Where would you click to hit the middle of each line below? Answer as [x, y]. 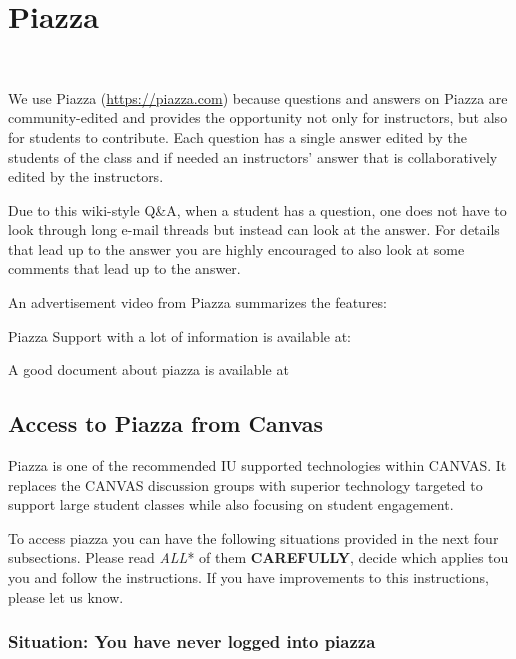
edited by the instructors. [86, 176]
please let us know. [66, 596]
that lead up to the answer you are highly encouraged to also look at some [236, 248]
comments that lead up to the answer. [124, 268]
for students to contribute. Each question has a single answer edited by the [237, 136]
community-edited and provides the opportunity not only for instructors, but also [258, 117]
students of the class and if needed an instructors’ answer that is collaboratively [253, 156]
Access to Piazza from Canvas [166, 423]
